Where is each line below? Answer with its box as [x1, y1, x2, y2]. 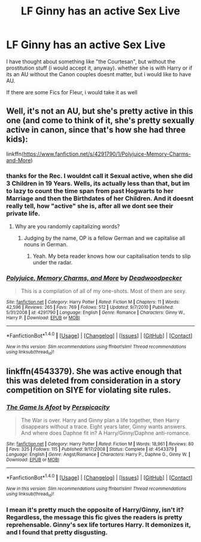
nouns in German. [23, 241, 68, 248]
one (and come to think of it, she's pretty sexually [6, 115, 194, 126]
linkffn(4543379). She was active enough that [6, 366, 182, 376]
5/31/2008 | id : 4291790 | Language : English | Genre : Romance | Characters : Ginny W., [6, 309, 185, 316]
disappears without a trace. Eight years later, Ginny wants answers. [20, 423, 187, 430]
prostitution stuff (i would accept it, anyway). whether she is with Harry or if [6, 64, 193, 72]
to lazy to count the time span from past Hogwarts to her [6, 186, 174, 195]
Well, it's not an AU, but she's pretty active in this [6, 106, 193, 117]
